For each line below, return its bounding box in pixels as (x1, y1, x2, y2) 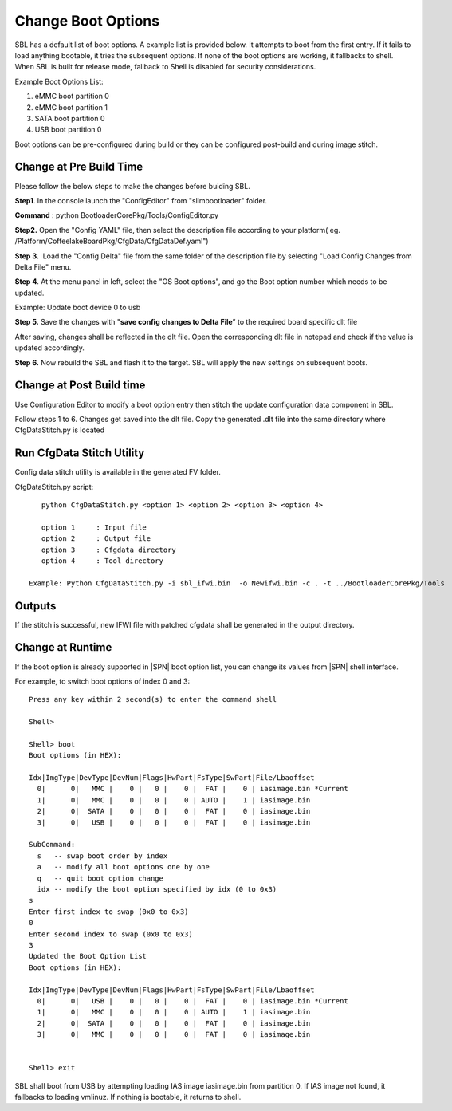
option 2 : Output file (41, 534, 151, 543)
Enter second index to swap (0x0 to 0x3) (29, 929, 193, 939)
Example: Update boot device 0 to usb (14, 303, 141, 313)
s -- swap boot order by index (37, 851, 168, 861)
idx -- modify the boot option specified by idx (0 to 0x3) (37, 885, 277, 893)
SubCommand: (29, 840, 76, 849)
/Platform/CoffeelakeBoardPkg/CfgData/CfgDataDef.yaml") (14, 236, 209, 246)
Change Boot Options (14, 12, 159, 30)
